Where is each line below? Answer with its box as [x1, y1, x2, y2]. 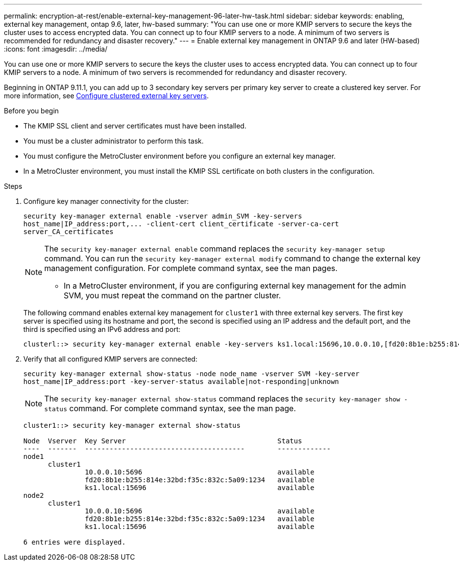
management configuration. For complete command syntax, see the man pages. [44, 263, 338, 273]
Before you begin [4, 107, 59, 115]
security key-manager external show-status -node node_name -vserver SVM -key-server [23, 370, 360, 378]
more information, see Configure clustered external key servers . [4, 91, 209, 100]
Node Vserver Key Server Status [23, 437, 302, 445]
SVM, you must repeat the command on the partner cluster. [64, 291, 281, 300]
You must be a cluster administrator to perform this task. [23, 137, 204, 145]
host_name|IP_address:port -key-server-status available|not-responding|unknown [23, 378, 339, 385]
